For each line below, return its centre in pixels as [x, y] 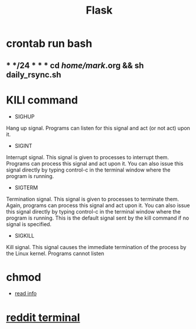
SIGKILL [24, 236]
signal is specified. [29, 224]
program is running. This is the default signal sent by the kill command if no [98, 218]
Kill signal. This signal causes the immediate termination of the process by [96, 247]
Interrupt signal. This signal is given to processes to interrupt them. [88, 157]
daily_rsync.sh [34, 75]
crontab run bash [49, 43]
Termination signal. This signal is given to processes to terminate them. [93, 199]
